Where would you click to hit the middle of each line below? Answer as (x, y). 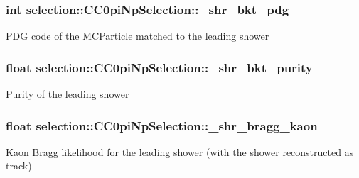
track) (19, 166)
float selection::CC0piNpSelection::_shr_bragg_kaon (162, 125)
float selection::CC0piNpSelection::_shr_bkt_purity (159, 67)
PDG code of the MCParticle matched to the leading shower (138, 36)
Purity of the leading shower (68, 94)
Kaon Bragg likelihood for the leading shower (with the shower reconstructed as (180, 151)
